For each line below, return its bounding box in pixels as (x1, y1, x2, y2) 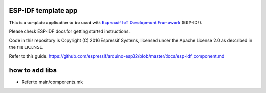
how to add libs (9, 66, 57, 74)
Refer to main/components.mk (21, 79, 83, 85)
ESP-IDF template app (9, 6, 78, 15)
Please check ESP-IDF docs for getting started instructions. (9, 28, 130, 34)
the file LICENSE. (9, 44, 44, 50)
